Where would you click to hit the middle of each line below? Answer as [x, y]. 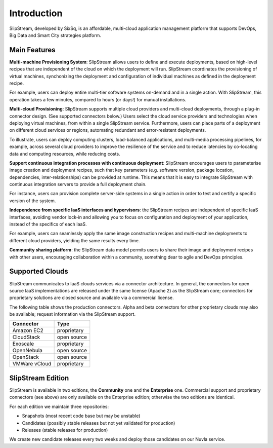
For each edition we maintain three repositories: [59, 406]
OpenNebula [28, 351]
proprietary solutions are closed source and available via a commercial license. [92, 298]
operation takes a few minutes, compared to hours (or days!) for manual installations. [98, 99]
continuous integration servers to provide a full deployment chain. [78, 184]
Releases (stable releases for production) [65, 430]
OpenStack [26, 357]
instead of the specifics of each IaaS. [48, 224]
